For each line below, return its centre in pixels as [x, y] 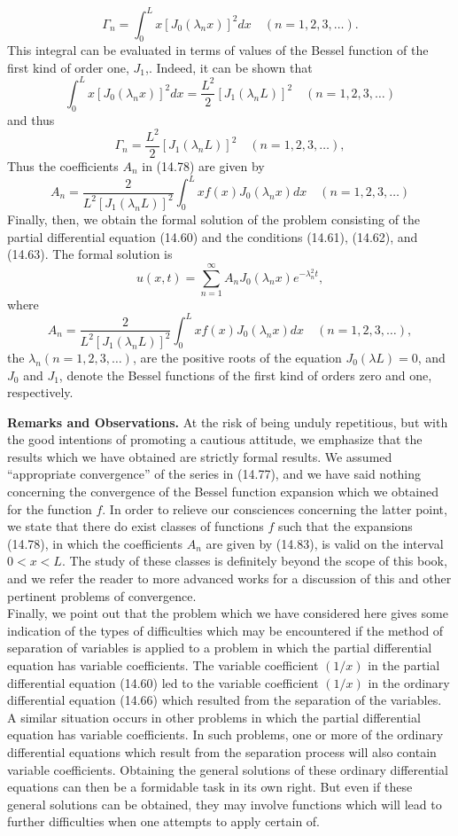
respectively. [40, 392]
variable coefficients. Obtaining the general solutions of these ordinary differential [228, 769]
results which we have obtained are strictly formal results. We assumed [200, 456]
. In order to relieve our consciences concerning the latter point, [275, 508]
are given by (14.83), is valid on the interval [325, 543]
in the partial [404, 665]
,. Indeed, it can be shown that [229, 67]
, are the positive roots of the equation [237, 357]
